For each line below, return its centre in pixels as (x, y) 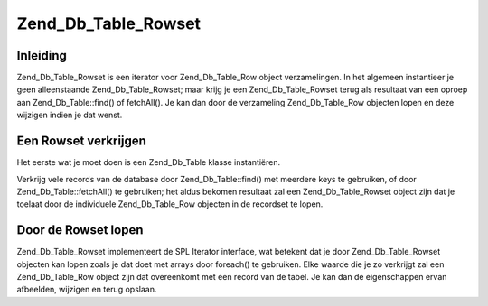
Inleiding (42, 56)
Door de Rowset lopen (80, 230)
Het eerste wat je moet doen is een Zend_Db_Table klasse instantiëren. (149, 162)
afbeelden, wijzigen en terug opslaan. (87, 290)
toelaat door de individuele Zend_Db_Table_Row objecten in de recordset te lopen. (170, 204)
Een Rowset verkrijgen (81, 141)
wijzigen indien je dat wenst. (70, 115)
